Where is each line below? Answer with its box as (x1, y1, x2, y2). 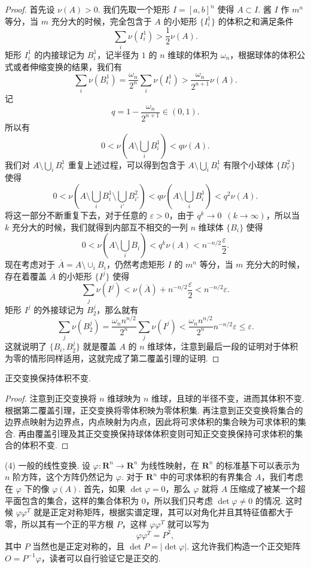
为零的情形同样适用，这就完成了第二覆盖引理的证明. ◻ (5, 351, 219, 364)
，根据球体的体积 (230, 48, 297, 60)
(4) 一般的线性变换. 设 (5, 458, 91, 471)
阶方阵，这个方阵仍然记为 (13, 470, 114, 483)
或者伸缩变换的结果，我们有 (13, 60, 122, 72)
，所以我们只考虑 (145, 494, 213, 506)
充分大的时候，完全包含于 (51, 14, 152, 27)
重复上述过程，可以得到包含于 (68, 158, 185, 171)
